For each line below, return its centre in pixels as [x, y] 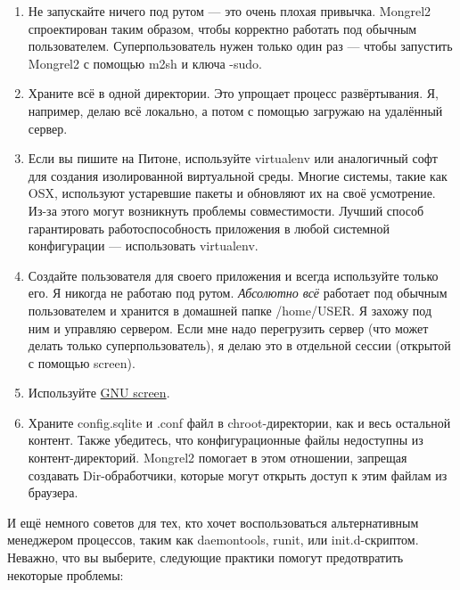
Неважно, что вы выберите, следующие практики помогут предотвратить [205, 557]
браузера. [53, 492]
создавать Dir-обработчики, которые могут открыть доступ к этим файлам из [238, 475]
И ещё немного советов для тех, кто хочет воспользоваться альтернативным [213, 522]
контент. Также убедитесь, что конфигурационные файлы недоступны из [226, 440]
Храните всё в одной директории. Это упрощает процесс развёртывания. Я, [233, 93]
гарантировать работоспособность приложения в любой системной [209, 228]
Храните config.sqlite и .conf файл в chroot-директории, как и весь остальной [239, 422]
